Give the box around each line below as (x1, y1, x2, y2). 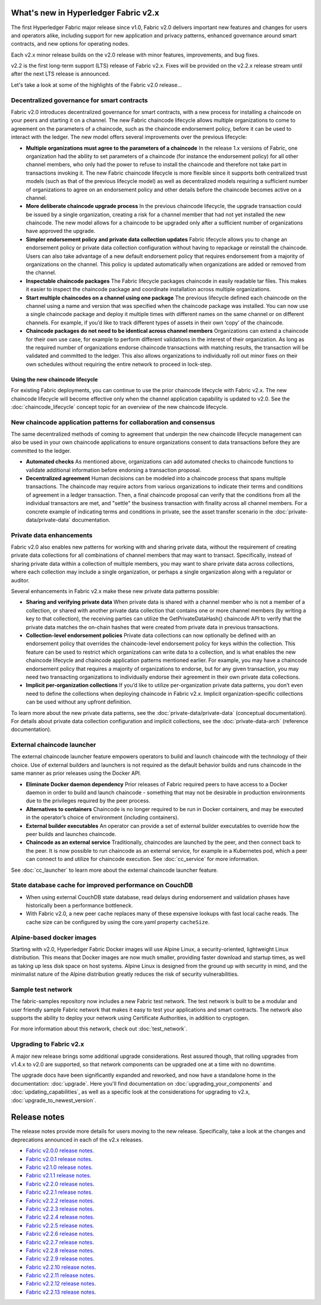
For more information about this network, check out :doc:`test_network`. (11, 1025, 188, 1032)
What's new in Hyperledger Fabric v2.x (11, 8, 160, 18)
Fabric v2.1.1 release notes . (26, 1172, 92, 1179)
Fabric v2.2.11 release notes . (26, 1272, 95, 1279)
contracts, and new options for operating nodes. (11, 40, 130, 48)
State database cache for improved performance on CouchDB (11, 881, 193, 890)
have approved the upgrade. (26, 228, 96, 235)
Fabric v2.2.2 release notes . (26, 1197, 95, 1204)
